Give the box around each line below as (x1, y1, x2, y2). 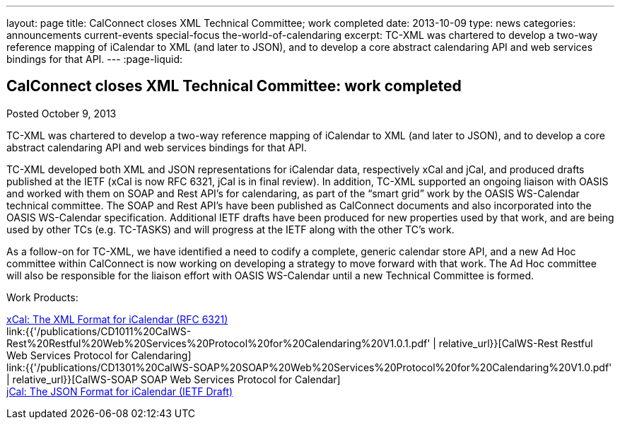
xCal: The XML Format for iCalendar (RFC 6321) (6, 313, 228, 325)
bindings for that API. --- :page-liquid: (6, 53, 182, 65)
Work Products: (6, 291, 78, 303)
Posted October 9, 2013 (6, 107, 117, 120)
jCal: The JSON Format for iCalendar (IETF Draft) (6, 385, 233, 397)
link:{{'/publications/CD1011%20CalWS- (6, 325, 192, 337)
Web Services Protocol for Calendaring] (6, 349, 192, 361)
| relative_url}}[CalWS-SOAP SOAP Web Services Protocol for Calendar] (6, 373, 341, 385)
